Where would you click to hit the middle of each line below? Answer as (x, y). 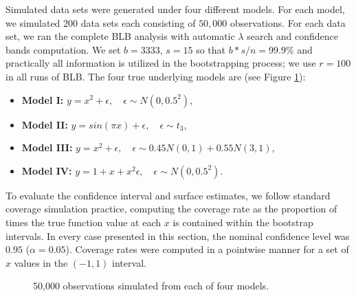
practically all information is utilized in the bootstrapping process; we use (161, 63)
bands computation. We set (63, 49)
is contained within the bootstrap (243, 222)
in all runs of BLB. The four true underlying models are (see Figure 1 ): (156, 76)
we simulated (33, 22)
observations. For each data (288, 22)
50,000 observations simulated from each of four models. (151, 286)
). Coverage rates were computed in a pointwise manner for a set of (207, 249)
